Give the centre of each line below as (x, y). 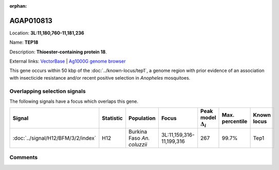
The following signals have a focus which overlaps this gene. (74, 101)
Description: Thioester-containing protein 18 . (58, 52)
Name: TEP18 (24, 42)
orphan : (18, 6)
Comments (24, 158)
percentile (235, 121)
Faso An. (139, 138)
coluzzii (138, 144)
